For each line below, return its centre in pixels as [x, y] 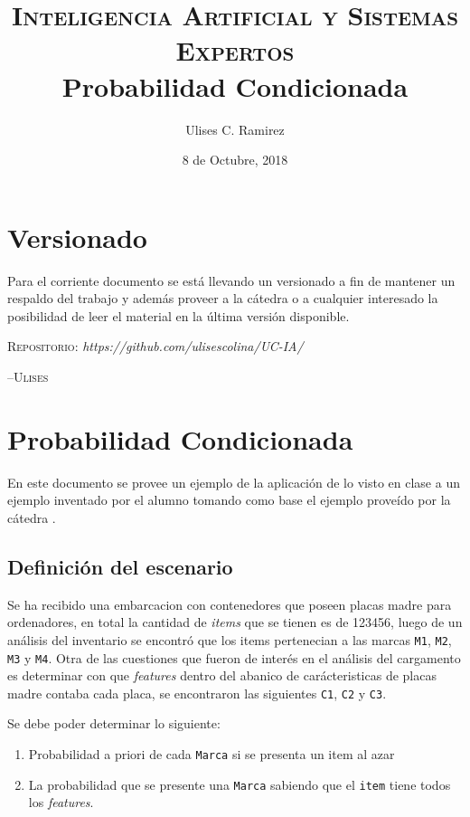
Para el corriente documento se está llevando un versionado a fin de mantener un [231, 280]
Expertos [235, 50]
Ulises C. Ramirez [235, 129]
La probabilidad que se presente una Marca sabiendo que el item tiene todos [240, 784]
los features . [61, 802]
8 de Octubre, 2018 [235, 160]
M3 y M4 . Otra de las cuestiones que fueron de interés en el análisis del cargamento [234, 657]
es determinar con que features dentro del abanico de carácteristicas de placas [222, 675]
